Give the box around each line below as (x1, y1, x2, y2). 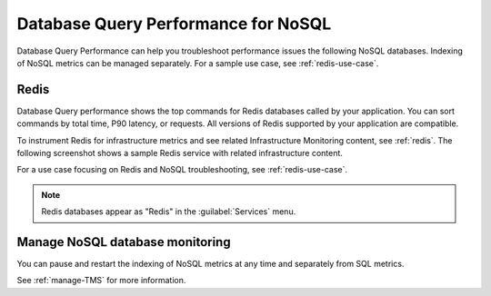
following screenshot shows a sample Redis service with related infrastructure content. (16, 148, 343, 159)
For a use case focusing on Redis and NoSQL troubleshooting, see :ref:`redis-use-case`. (16, 164, 348, 175)
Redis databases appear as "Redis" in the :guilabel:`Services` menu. (41, 206, 296, 217)
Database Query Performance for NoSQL (16, 14, 332, 34)
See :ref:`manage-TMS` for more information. (16, 275, 186, 286)
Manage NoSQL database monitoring (16, 234, 231, 250)
